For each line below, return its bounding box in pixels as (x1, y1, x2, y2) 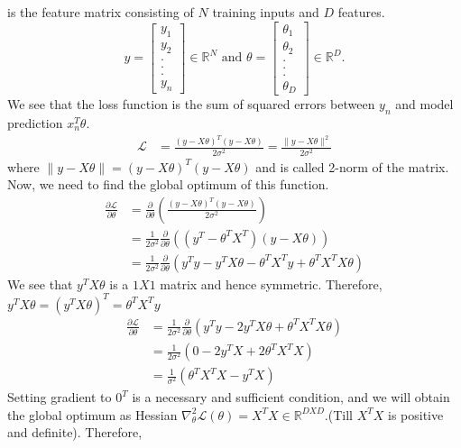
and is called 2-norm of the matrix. (255, 157, 449, 176)
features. (337, 3, 385, 21)
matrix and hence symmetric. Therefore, (160, 274, 383, 293)
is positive (388, 405, 444, 424)
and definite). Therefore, (7, 423, 143, 442)
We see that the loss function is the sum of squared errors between (7, 95, 375, 114)
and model (395, 95, 454, 114)
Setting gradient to (7, 388, 112, 407)
